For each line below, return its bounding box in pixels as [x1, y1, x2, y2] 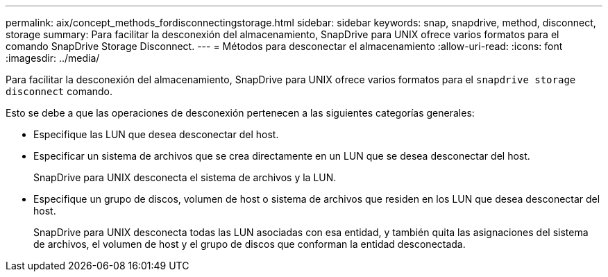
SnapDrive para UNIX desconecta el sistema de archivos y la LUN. [33, 171, 337, 183]
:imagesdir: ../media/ [6, 52, 100, 64]
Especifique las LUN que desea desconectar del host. [33, 128, 279, 140]
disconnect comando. [6, 85, 113, 97]
